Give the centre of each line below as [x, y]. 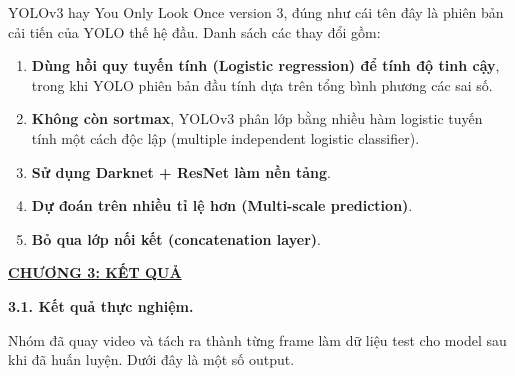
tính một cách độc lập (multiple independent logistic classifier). [225, 137]
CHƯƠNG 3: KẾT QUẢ [95, 272]
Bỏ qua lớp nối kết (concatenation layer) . [176, 238]
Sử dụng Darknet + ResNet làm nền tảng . [181, 171]
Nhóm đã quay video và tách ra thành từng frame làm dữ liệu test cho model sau [257, 339]
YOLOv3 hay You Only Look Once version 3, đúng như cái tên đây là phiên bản [256, 12]
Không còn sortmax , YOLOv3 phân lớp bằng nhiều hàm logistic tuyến [257, 118]
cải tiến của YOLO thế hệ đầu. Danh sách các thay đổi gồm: [194, 31]
